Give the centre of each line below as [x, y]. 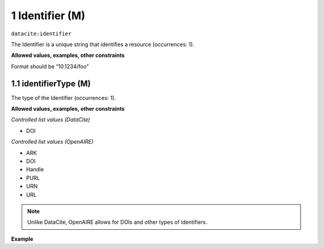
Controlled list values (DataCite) [51, 120]
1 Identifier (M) [48, 16]
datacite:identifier [41, 34]
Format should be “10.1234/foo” [50, 66]
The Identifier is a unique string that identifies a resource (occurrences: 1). [103, 44]
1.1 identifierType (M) [51, 83]
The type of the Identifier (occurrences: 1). [64, 98]
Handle [35, 169]
